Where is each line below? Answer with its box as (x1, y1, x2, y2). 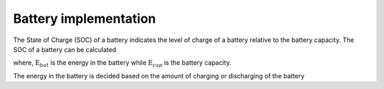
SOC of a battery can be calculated (13, 45, 117, 53)
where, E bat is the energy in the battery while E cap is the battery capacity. (13, 58, 232, 69)
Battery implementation (13, 11, 156, 26)
